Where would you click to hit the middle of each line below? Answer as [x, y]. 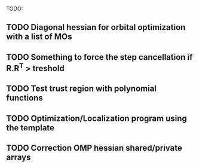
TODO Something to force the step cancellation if [99, 57]
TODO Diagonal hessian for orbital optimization [96, 27]
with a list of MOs [39, 37]
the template [30, 128]
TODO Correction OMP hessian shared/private [94, 148]
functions [25, 98]
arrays [19, 157]
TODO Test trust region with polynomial [82, 89]
